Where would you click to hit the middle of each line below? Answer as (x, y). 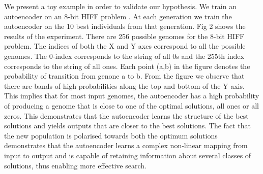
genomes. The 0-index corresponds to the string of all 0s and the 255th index (124, 56)
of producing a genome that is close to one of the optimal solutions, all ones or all (131, 105)
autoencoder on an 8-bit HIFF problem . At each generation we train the (118, 16)
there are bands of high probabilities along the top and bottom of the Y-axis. (124, 85)
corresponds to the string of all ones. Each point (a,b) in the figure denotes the (127, 66)
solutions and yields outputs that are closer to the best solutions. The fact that (127, 126)
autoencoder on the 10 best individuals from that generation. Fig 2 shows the (125, 26)
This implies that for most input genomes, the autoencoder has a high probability (132, 96)
